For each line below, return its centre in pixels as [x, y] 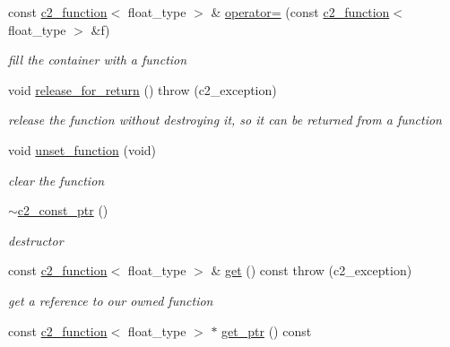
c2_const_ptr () [63, 210]
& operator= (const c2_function [300, 12]
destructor [36, 240]
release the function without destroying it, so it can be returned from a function [225, 120]
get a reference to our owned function [111, 300]
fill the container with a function [98, 60]
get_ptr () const [267, 330]
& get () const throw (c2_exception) [312, 270]
